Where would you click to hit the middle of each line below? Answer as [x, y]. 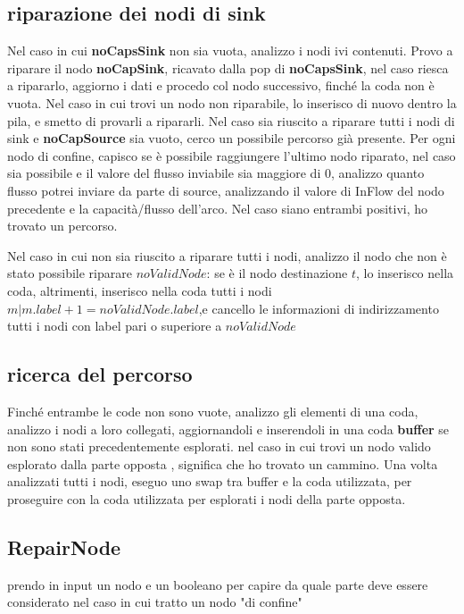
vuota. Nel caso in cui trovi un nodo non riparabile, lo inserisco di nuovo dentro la [232, 102]
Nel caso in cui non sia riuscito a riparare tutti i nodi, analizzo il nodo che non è [227, 255]
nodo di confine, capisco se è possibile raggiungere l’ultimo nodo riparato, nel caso [232, 155]
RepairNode [64, 547]
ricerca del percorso [100, 374]
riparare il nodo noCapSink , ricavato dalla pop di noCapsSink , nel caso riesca [228, 67]
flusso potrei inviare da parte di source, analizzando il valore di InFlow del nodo [226, 190]
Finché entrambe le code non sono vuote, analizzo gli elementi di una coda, [213, 411]
